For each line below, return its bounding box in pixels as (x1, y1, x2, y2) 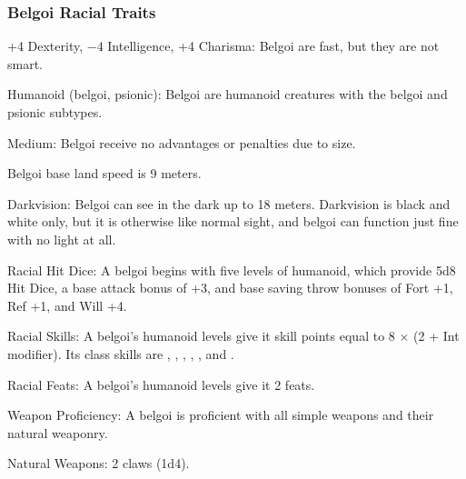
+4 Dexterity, (7, 36, 84, 55)
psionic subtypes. (7, 103, 103, 121)
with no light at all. (7, 229, 116, 248)
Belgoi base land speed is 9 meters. (7, 164, 202, 183)
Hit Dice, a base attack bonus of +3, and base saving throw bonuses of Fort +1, (7, 278, 453, 297)
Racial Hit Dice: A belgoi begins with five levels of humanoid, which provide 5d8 (7, 260, 456, 279)
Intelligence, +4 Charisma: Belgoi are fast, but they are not (107, 36, 440, 55)
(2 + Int (413, 326, 460, 345)
